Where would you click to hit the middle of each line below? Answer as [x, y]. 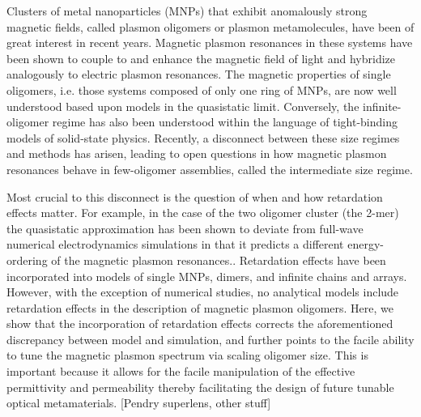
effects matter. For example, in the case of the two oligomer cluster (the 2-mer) [203, 213]
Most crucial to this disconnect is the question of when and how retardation [195, 196]
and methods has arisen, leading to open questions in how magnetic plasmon [197, 153]
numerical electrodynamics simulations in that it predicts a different [175, 244]
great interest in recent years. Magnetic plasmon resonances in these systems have [210, 43]
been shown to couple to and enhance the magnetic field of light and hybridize [201, 58]
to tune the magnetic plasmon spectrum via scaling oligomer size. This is [187, 355]
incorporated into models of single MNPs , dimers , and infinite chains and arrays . [207, 276]
